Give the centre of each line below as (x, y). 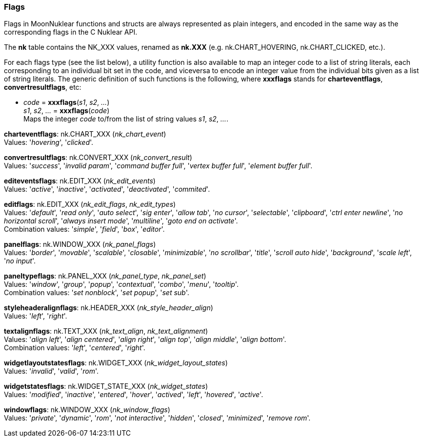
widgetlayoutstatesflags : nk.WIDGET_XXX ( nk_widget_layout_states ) (116, 363)
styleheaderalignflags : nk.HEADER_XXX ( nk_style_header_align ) (109, 308)
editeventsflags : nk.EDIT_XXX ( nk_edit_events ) (80, 181)
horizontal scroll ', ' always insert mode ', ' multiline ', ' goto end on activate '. (121, 221)
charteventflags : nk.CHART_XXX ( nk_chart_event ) (85, 134)
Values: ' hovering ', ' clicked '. (49, 142)
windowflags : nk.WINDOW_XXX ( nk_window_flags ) (87, 410)
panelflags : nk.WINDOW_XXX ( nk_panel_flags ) (80, 244)
